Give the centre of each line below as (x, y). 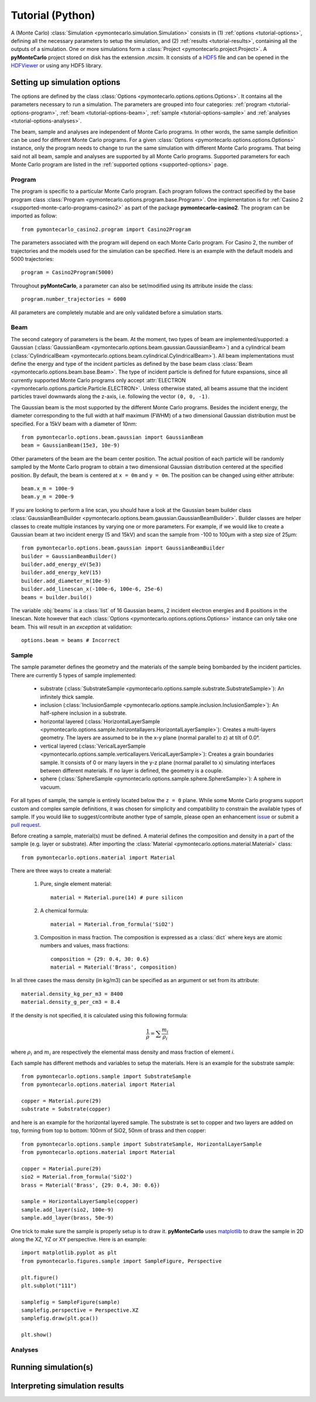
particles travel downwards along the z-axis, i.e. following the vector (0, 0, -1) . (110, 396)
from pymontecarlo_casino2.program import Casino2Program (106, 229)
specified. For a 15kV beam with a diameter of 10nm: (74, 424)
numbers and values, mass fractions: (85, 946)
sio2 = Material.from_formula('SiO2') (77, 1177)
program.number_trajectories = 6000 (74, 299)
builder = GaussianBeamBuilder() (69, 556)
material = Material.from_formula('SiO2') (112, 924)
